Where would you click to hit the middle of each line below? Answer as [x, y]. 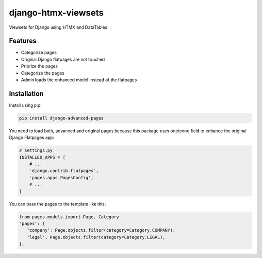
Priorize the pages [40, 66]
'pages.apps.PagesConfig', [62, 178]
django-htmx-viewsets [56, 13]
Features [23, 41]
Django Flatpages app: [32, 138]
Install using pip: [25, 105]
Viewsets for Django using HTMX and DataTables [58, 27]
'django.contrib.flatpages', [64, 171]
